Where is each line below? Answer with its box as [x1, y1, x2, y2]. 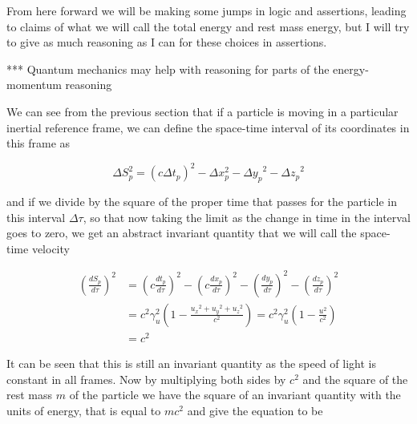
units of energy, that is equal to [6, 402, 161, 418]
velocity [31, 240, 70, 256]
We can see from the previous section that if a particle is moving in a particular [6, 103, 399, 119]
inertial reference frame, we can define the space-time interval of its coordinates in [6, 119, 410, 135]
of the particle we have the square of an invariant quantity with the [69, 386, 401, 403]
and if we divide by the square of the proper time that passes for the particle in [6, 193, 398, 210]
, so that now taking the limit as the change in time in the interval [83, 208, 411, 225]
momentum [6, 76, 62, 93]
